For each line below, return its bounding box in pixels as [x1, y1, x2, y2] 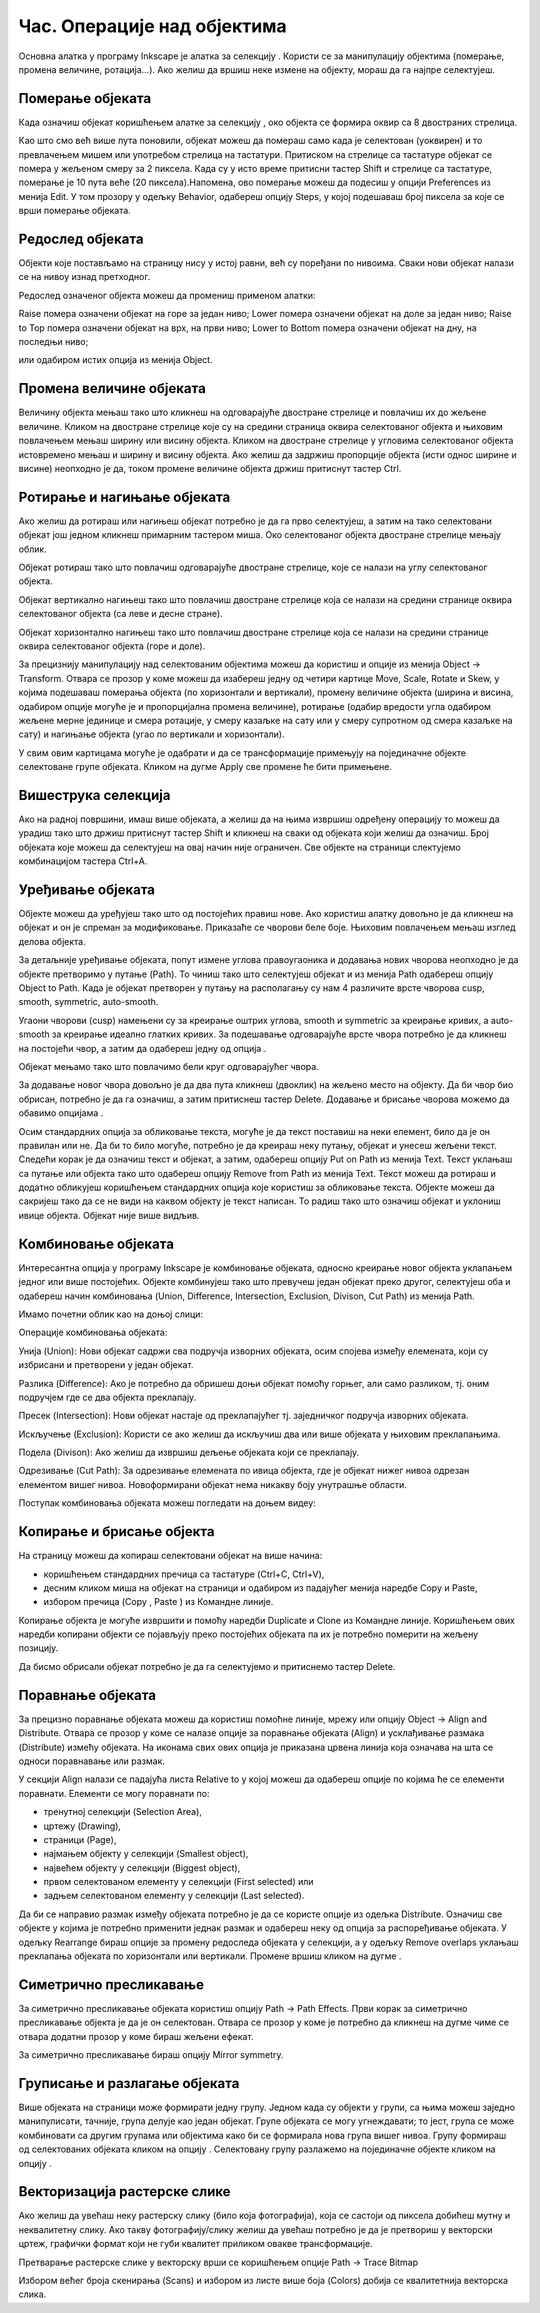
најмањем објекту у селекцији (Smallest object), [43, 1848, 249, 1860]
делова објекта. [18, 935, 86, 947]
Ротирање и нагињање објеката [18, 488, 231, 505]
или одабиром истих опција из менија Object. [18, 354, 214, 366]
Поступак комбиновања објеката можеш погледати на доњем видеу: [18, 1497, 317, 1509]
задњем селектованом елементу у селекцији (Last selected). [43, 1890, 305, 1902]
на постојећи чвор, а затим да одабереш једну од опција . [18, 1042, 267, 1054]
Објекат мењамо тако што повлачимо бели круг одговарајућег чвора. [18, 1060, 319, 1072]
